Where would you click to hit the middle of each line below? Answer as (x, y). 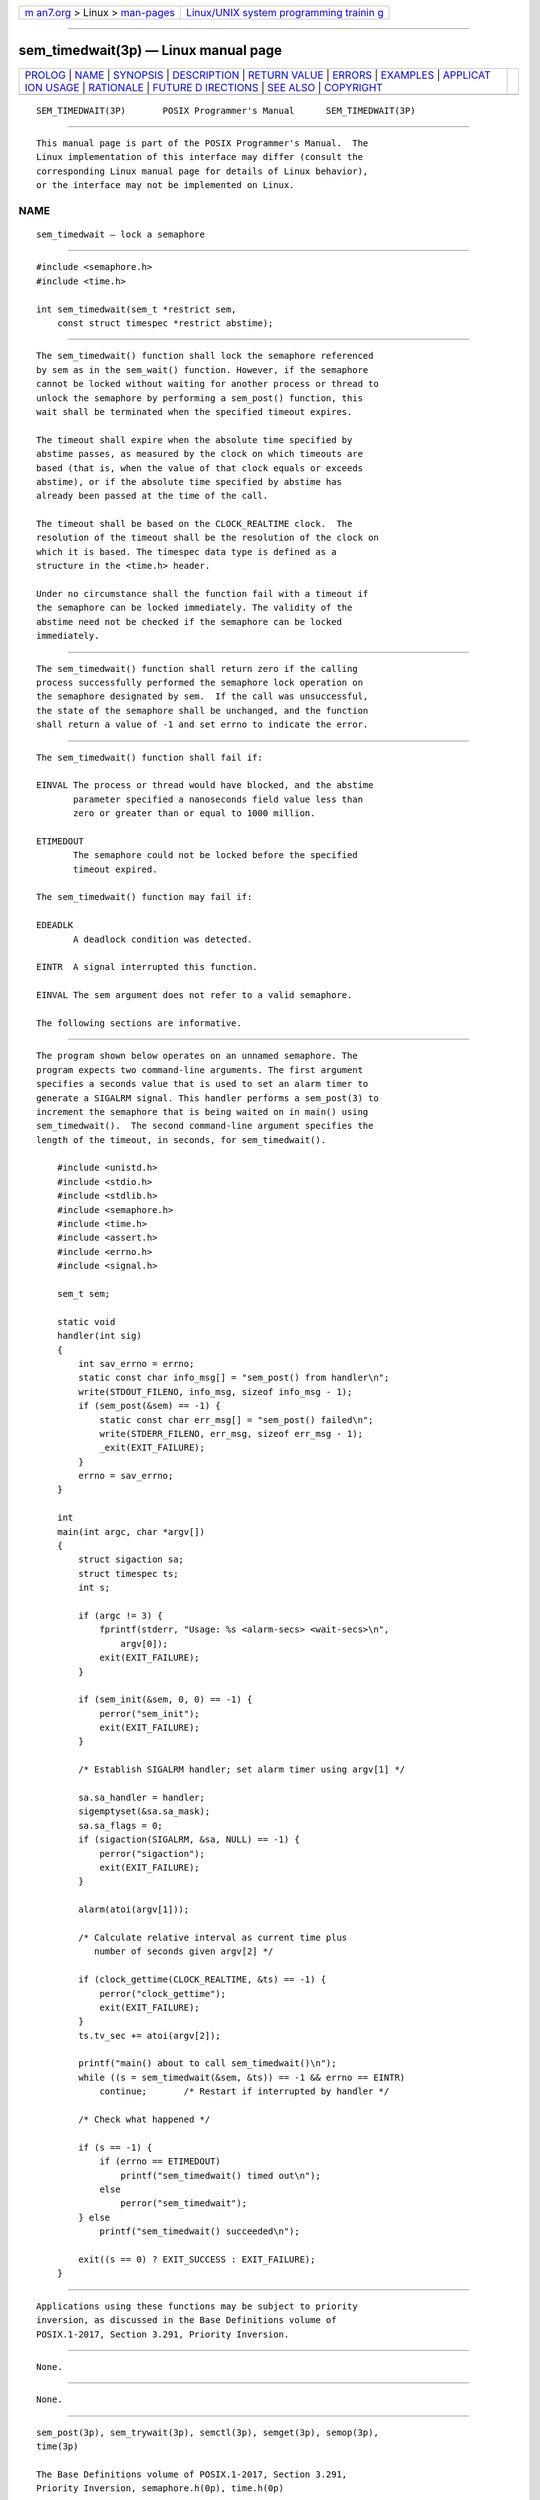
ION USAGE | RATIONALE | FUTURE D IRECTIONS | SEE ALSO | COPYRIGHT (204, 87)
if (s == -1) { (115, 2147)
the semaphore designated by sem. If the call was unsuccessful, (202, 696)
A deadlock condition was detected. (163, 939)
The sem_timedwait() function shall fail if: (150, 757)
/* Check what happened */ (144, 2119)
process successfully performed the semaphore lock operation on (200, 682)
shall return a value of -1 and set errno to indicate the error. (202, 724)
